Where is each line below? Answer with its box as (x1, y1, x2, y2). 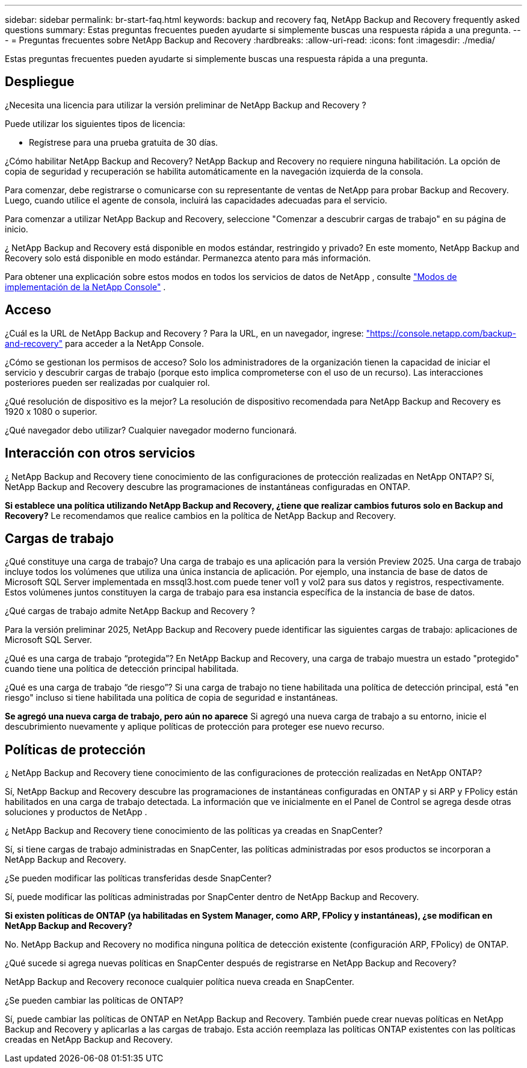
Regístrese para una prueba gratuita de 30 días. (29, 137, 218, 147)
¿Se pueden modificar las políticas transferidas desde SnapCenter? (5, 873, 272, 884)
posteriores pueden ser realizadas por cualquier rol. (5, 377, 210, 388)
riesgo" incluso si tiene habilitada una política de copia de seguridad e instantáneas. (5, 692, 338, 703)
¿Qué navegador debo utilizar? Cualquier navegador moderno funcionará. (5, 424, 297, 435)
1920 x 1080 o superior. (5, 406, 97, 417)
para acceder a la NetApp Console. (65, 338, 204, 349)
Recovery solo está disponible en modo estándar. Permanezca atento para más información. (5, 252, 371, 263)
